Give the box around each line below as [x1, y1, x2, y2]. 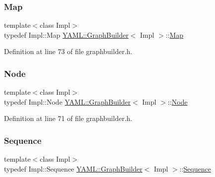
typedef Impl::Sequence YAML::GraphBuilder [4, 163, 143, 174]
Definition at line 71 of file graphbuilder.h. [4, 113, 132, 123]
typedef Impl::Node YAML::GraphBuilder [4, 96, 131, 107]
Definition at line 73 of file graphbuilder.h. [4, 46, 132, 57]
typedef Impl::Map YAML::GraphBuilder [4, 29, 129, 40]
